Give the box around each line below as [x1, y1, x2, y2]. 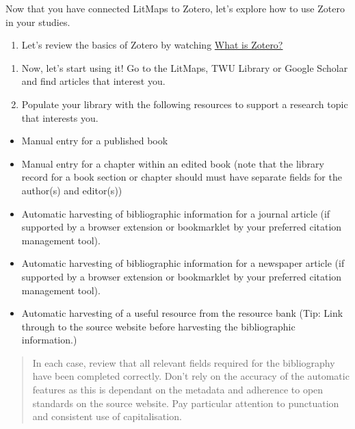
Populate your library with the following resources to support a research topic [21, 96, 348, 111]
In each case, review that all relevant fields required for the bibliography [32, 355, 335, 369]
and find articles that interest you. [21, 74, 166, 88]
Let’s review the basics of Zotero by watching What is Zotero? [21, 38, 283, 52]
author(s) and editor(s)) [21, 183, 122, 197]
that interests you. [21, 110, 98, 125]
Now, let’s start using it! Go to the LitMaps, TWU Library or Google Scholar [21, 60, 348, 75]
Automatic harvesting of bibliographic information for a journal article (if [21, 206, 330, 220]
